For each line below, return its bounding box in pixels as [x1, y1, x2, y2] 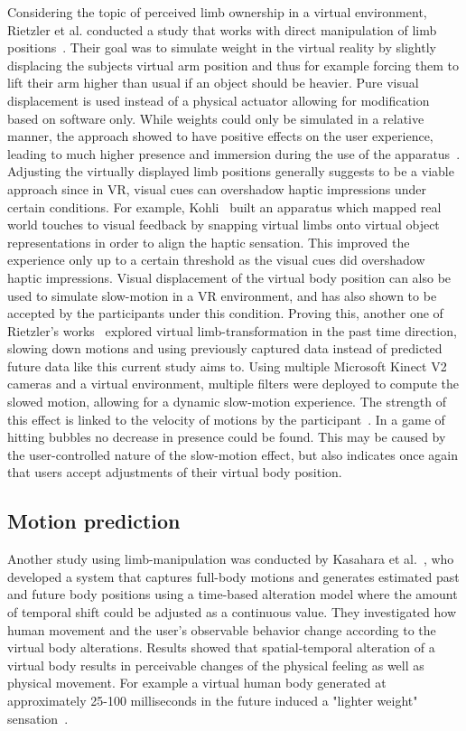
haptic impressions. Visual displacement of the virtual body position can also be [7, 267, 452, 286]
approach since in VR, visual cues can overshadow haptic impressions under [7, 179, 427, 198]
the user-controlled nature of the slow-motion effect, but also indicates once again [7, 445, 458, 464]
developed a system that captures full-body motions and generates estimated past [7, 567, 460, 586]
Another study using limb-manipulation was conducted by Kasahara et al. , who [7, 549, 454, 568]
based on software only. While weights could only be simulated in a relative [7, 108, 424, 127]
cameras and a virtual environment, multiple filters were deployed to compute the [7, 374, 460, 393]
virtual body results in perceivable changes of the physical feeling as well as [7, 655, 424, 674]
